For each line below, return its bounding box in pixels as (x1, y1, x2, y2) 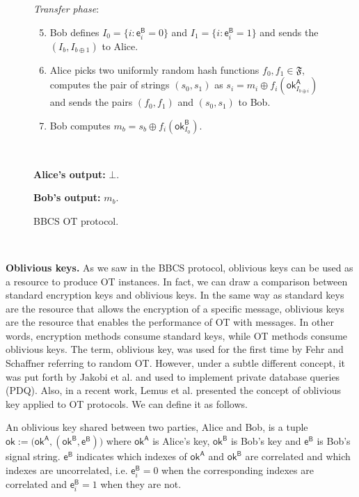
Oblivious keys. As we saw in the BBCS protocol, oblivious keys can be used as (6, 260, 353, 274)
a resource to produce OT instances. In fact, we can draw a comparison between (6, 274, 348, 288)
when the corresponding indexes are (161, 462, 314, 477)
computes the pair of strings (49, 77, 170, 92)
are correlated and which (245, 449, 351, 464)
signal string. (6, 449, 61, 464)
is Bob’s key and (230, 434, 301, 448)
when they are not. (100, 476, 182, 491)
